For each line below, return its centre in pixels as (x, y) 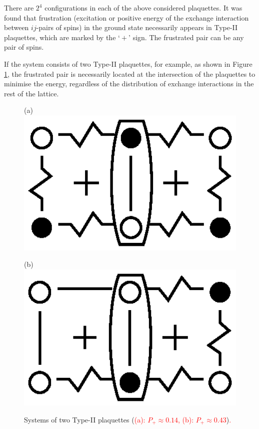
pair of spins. (24, 47)
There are (19, 8)
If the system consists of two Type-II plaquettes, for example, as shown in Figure (128, 63)
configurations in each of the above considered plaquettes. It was (143, 8)
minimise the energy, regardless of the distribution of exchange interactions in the (129, 84)
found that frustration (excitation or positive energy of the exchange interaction (126, 17)
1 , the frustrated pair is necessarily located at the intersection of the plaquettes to (130, 74)
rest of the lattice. (31, 93)
